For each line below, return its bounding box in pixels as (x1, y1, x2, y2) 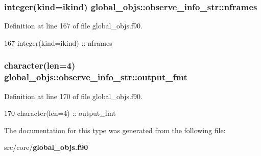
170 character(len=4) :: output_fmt (4, 108, 116, 118)
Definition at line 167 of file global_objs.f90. (4, 20, 143, 31)
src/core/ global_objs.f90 (4, 142, 88, 152)
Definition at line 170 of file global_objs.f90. (4, 90, 143, 101)
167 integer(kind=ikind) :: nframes (4, 37, 112, 48)
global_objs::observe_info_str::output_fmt (4, 71, 187, 83)
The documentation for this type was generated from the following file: (4, 124, 226, 135)
